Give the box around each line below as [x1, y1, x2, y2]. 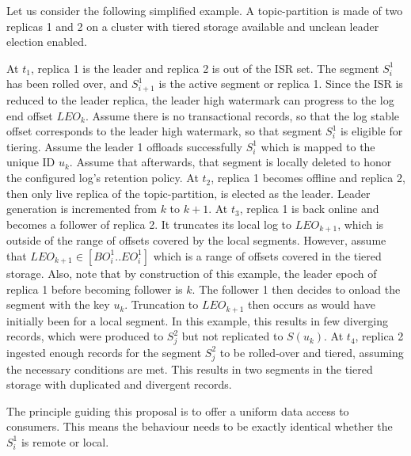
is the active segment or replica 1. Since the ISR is [158, 75, 403, 92]
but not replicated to [181, 328, 284, 344]
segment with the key [6, 296, 110, 313]
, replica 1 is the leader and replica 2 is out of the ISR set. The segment [30, 59, 379, 76]
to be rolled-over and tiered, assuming [219, 344, 404, 360]
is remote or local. [21, 433, 109, 450]
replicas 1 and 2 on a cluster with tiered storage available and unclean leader [6, 17, 379, 34]
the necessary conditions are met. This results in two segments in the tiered [6, 360, 373, 377]
